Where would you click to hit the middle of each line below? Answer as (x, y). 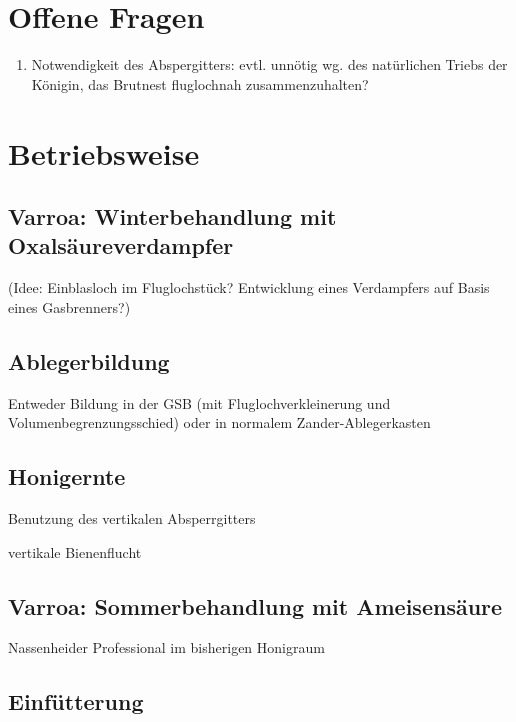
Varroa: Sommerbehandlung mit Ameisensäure (255, 605)
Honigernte (67, 476)
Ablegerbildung (89, 360)
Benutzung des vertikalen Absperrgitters (132, 518)
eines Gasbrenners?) (69, 306)
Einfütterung (76, 701)
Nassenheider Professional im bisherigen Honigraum (166, 647)
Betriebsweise (104, 152)
